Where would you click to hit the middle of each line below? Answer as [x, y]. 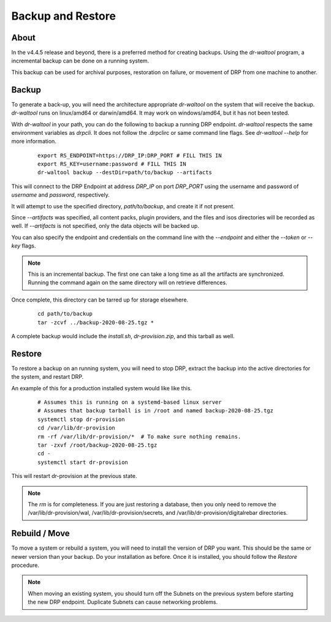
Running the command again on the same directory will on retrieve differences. [127, 283]
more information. [34, 142]
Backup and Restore [64, 16]
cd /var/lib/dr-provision [77, 428]
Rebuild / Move [40, 533]
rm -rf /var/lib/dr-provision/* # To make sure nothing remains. [139, 436]
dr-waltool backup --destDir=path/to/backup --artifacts [125, 173]
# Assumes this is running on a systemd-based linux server [130, 402]
